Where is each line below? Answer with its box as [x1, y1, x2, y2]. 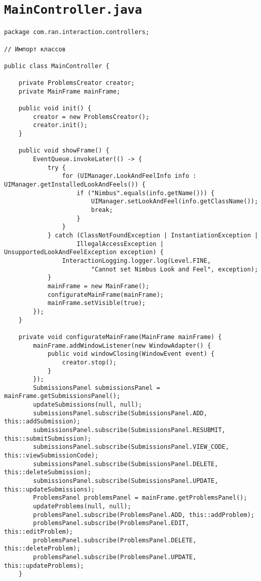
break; [91, 206, 113, 214]
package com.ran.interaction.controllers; [4, 28, 150, 36]
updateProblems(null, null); [33, 503, 131, 510]
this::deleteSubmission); [4, 469, 91, 476]
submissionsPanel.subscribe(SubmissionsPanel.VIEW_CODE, [33, 443, 229, 451]
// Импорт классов [4, 45, 66, 53]
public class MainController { [4, 62, 109, 70]
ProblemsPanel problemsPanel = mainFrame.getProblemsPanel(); [33, 494, 247, 502]
